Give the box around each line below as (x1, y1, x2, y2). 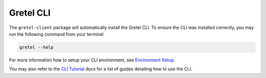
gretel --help (19, 44, 54, 50)
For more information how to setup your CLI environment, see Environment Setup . (9, 57, 175, 63)
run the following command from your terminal (9, 31, 103, 37)
